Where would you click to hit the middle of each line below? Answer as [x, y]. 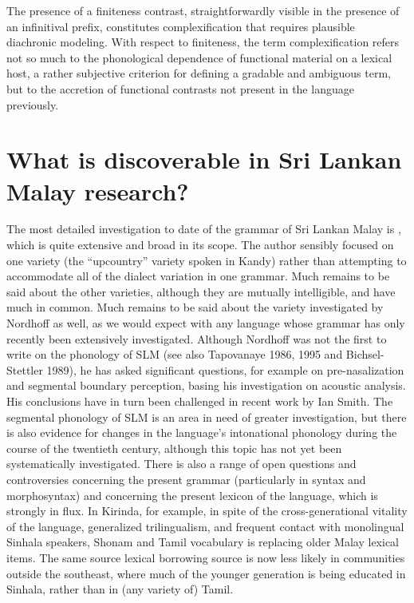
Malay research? [98, 190]
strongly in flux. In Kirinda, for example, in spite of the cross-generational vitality [207, 511]
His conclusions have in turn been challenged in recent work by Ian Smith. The [200, 401]
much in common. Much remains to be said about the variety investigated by [195, 307]
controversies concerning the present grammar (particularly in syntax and [186, 479]
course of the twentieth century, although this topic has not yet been [174, 448]
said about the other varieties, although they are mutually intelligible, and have [201, 291]
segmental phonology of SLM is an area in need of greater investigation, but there [207, 417]
